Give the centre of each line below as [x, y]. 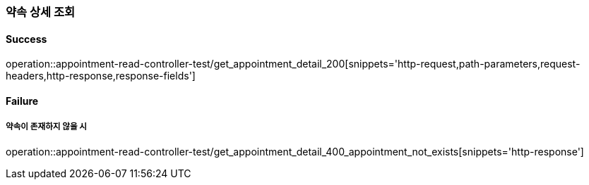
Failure [22, 101]
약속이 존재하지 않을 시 [47, 127]
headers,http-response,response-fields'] [101, 76]
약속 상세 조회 [41, 12]
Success [26, 39]
